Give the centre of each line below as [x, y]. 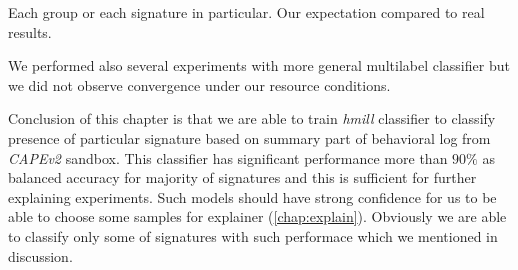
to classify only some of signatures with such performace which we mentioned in [253, 235]
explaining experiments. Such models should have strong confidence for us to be [252, 196]
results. [30, 31]
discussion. [40, 255]
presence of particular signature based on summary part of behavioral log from [249, 137]
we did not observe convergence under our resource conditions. [199, 84]
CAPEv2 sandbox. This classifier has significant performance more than [228, 157]
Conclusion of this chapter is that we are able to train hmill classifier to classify [252, 118]
